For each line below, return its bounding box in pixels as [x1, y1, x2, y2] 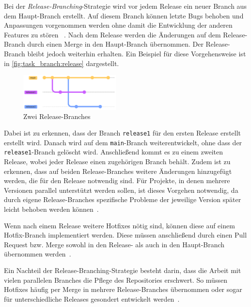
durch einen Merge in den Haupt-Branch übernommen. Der [27, 39, 204, 49]
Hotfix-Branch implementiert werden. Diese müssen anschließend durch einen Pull [4, 230, 247, 240]
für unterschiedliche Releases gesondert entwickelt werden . [4, 293, 180, 304]
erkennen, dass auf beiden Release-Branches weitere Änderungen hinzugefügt [4, 166, 232, 176]
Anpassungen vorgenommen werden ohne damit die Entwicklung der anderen [4, 20, 233, 30]
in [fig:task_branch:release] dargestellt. [4, 58, 119, 68]
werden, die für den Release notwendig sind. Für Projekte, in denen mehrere [4, 175, 230, 186]
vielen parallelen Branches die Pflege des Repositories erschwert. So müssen [4, 274, 227, 285]
